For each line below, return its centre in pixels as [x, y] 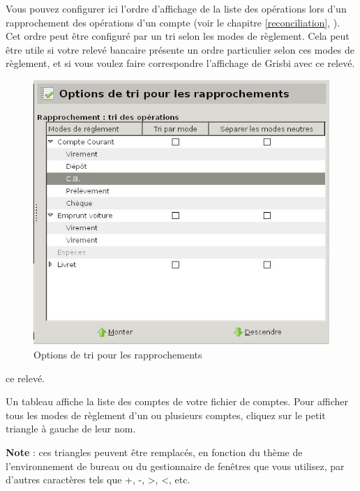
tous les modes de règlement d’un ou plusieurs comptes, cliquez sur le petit [166, 415]
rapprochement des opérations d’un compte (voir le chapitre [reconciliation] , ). [173, 22]
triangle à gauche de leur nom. [71, 429]
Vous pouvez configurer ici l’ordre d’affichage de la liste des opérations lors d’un [176, 8]
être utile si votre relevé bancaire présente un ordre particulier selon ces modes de [180, 49]
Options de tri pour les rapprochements [118, 355]
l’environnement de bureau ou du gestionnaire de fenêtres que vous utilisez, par [175, 466]
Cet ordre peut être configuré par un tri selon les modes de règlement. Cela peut [178, 36]
